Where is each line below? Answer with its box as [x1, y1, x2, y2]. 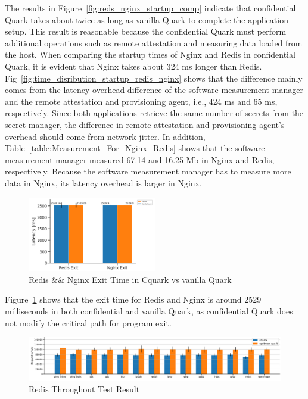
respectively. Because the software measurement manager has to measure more [5, 165, 291, 177]
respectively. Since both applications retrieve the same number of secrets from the [5, 107, 304, 119]
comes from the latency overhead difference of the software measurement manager [5, 83, 303, 96]
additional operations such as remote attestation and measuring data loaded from [5, 36, 303, 49]
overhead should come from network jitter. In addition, [5, 130, 206, 142]
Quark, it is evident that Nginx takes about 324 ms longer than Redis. [5, 60, 262, 72]
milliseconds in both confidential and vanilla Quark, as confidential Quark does [5, 305, 293, 317]
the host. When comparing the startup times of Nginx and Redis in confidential [5, 48, 295, 61]
